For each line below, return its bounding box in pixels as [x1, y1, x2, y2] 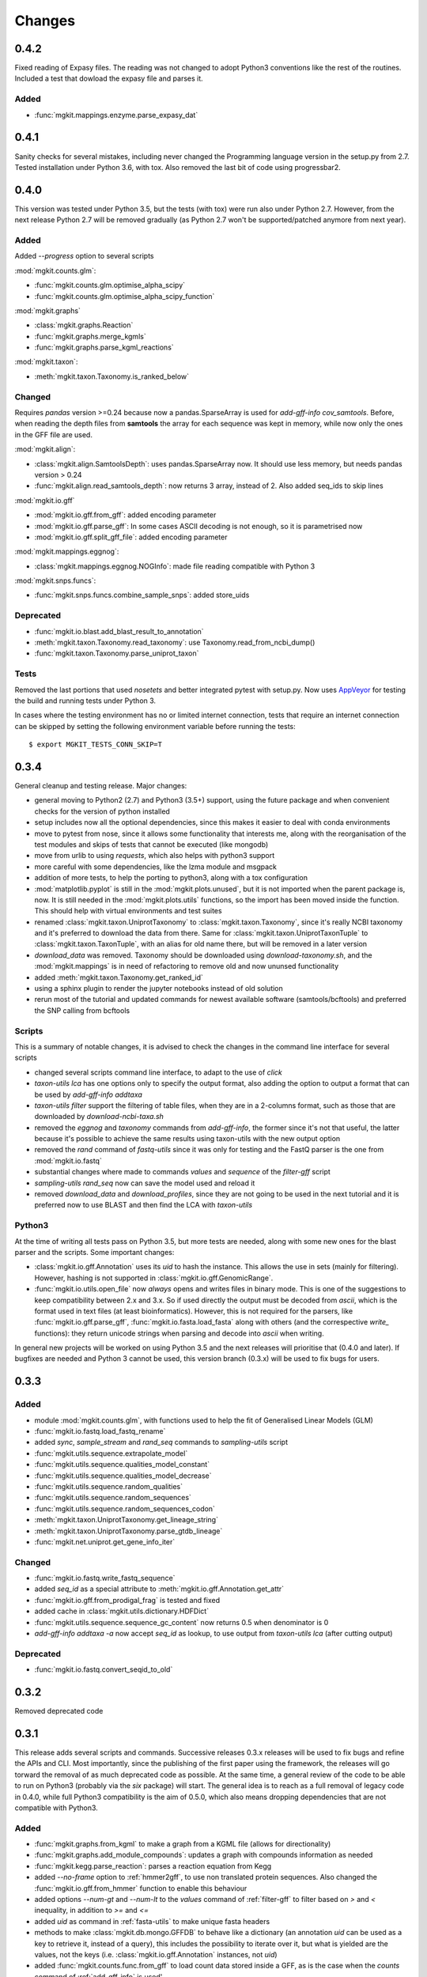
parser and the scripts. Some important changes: [14, 1247, 175, 1257]
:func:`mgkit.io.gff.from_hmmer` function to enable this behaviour [34, 1883, 248, 1893]
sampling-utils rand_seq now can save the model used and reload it [34, 1178, 255, 1188]
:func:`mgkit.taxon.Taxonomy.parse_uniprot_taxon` [34, 648, 199, 658]
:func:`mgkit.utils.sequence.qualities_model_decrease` [34, 1471, 212, 1480]
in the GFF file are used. [14, 429, 93, 439]
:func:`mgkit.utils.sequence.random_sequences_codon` [34, 1503, 215, 1514]
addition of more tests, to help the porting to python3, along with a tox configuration [34, 873, 308, 883]
